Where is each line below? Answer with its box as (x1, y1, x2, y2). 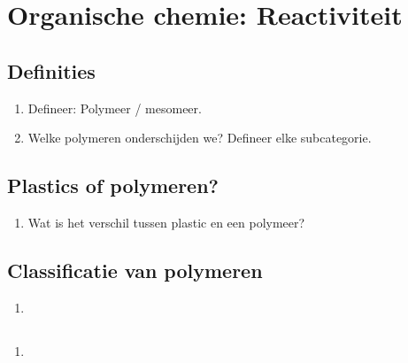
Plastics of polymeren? (7, 172, 219, 199)
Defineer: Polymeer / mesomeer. (27, 98, 202, 117)
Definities (7, 57, 96, 84)
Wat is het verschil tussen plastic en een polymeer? (27, 212, 305, 231)
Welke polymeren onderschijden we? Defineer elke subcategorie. (27, 128, 372, 147)
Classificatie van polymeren (7, 256, 263, 283)
